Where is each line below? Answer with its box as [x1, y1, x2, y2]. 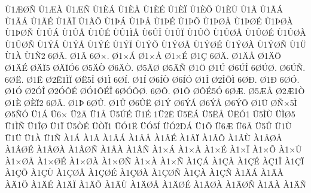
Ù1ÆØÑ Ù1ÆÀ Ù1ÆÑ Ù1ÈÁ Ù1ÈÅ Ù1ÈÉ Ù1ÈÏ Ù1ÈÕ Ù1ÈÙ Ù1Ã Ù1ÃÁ [5, 3, 283, 15]
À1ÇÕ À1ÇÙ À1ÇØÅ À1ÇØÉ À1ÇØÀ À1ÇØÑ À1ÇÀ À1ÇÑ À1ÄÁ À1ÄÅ [5, 166, 284, 179]
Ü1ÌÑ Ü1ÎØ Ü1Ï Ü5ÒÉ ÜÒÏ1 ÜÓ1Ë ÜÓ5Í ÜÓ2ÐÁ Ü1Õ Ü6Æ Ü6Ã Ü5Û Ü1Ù [5, 119, 292, 132]
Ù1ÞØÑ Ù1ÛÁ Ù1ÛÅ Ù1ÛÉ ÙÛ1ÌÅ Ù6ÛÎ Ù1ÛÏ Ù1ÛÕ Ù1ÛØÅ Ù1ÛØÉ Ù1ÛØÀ [5, 26, 306, 39]
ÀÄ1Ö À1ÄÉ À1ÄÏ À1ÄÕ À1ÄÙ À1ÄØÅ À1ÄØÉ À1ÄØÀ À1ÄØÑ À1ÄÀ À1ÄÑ [5, 178, 306, 190]
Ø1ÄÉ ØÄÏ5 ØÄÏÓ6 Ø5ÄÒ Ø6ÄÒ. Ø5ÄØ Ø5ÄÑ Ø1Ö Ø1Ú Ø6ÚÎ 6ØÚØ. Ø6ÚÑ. [5, 61, 306, 73]
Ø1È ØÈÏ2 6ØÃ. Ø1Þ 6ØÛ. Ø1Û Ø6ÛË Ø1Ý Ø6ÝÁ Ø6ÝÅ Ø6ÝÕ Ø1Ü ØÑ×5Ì [5, 96, 297, 108]
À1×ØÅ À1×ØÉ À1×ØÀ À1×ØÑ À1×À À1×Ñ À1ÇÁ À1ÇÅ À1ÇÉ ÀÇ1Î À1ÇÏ [5, 154, 304, 167]
